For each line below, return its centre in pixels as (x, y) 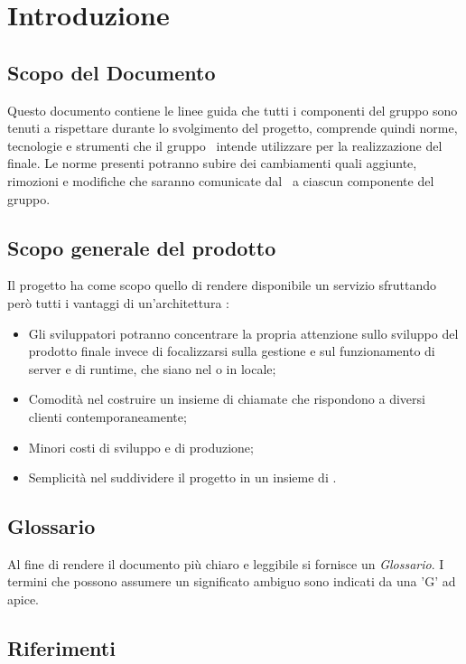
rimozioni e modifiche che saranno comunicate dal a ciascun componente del (221, 180)
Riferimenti (61, 648)
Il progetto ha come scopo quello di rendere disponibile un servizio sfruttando (222, 285)
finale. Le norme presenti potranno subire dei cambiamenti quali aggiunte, (212, 163)
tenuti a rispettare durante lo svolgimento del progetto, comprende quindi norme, (233, 128)
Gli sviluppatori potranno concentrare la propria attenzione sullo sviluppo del (243, 333)
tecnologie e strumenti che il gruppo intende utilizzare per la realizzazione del (225, 145)
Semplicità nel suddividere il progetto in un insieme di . (182, 477)
